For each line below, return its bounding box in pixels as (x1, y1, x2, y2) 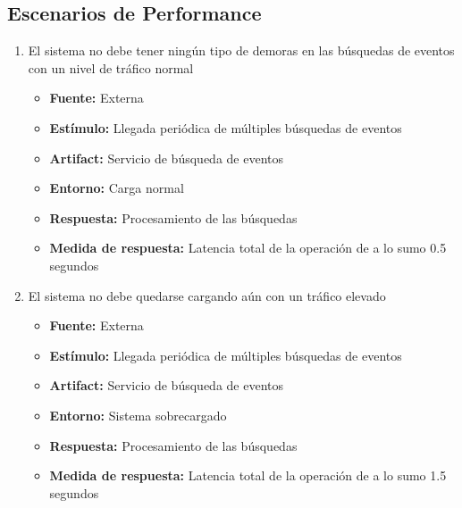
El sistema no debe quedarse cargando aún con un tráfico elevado (28, 286, 386, 304)
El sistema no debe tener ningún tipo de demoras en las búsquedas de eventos (28, 41, 455, 60)
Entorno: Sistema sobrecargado (49, 405, 227, 424)
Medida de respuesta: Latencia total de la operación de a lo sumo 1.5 (49, 466, 447, 485)
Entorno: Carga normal (49, 179, 184, 197)
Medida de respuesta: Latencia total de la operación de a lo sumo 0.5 (49, 238, 447, 257)
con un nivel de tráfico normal (28, 58, 194, 77)
